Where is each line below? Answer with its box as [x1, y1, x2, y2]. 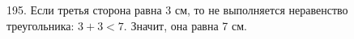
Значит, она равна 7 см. [130, 17, 247, 33]
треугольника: [6, 17, 75, 33]
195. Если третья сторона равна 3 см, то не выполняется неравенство [6, 2, 348, 18]
